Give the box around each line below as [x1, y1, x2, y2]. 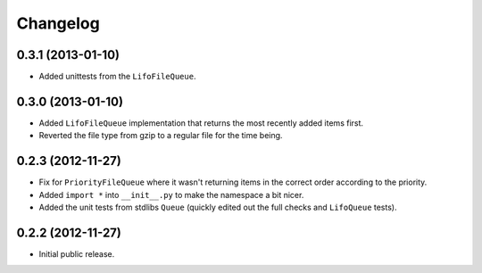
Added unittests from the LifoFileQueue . [38, 71, 196, 82]
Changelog [16, 13, 100, 33]
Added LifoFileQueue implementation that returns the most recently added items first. [38, 117, 364, 128]
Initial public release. [38, 248, 115, 259]
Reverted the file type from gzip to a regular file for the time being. [38, 130, 283, 141]
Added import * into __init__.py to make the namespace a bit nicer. [38, 189, 304, 200]
